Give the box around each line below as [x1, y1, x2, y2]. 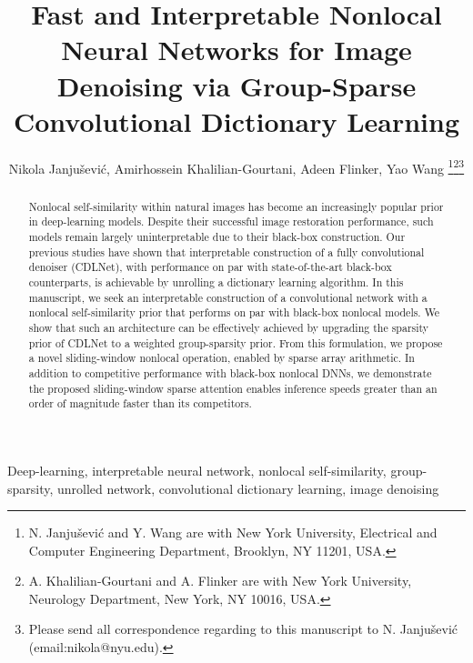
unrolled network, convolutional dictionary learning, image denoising [57, 478, 439, 497]
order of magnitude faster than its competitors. [28, 396, 252, 411]
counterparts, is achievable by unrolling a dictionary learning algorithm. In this [28, 275, 404, 290]
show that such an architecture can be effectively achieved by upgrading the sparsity [28, 319, 429, 335]
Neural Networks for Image [61, 31, 412, 68]
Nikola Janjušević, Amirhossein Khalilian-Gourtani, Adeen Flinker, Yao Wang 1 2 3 [8, 156, 465, 177]
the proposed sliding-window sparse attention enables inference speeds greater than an [28, 380, 438, 396]
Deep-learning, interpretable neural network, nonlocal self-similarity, [7, 460, 387, 479]
